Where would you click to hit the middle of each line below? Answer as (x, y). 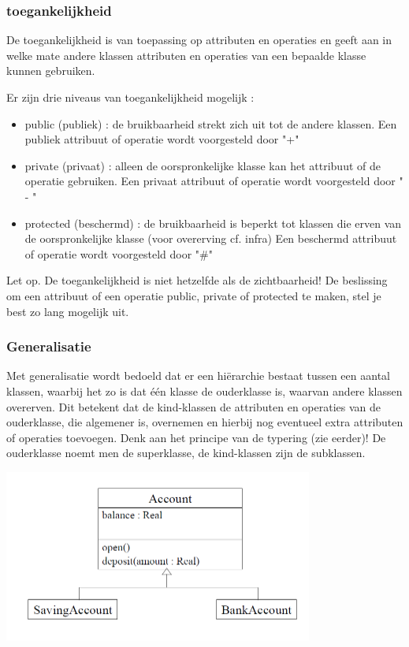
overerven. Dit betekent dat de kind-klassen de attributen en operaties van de (194, 406)
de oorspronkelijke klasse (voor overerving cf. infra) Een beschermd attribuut (211, 238)
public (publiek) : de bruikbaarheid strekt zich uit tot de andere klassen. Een (211, 123)
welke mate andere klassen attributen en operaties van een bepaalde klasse (186, 55)
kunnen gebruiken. (51, 71)
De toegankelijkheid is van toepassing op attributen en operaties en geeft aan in (199, 40)
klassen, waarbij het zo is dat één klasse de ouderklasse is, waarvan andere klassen (204, 390)
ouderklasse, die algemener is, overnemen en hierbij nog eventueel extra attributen (205, 422)
